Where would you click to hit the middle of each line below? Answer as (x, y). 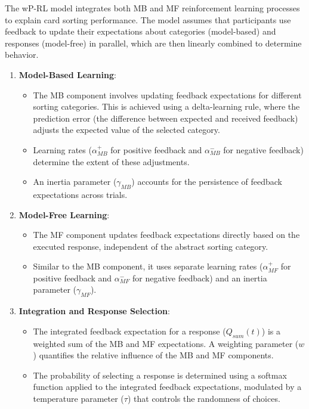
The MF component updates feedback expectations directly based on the (166, 235)
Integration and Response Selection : (94, 311)
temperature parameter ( (78, 399)
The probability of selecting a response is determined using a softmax (160, 375)
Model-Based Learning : (67, 74)
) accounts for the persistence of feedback (207, 182)
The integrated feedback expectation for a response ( (129, 331)
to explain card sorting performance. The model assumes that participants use (148, 19)
